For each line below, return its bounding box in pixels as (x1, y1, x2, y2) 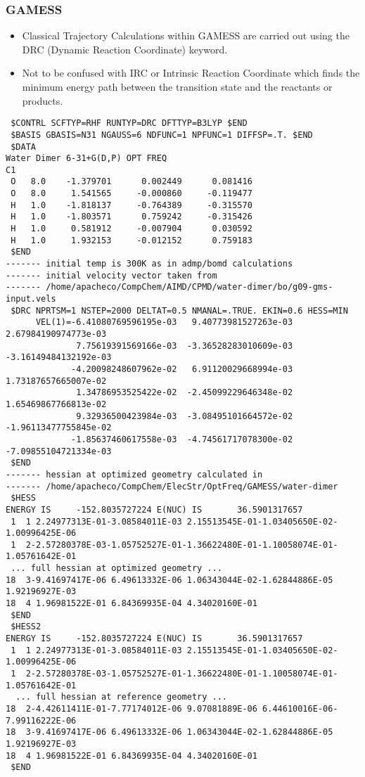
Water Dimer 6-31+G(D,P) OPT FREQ (6, 153, 167, 164)
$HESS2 (11, 622, 41, 632)
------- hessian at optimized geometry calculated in (6, 469, 263, 480)
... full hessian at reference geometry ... (15, 692, 227, 702)
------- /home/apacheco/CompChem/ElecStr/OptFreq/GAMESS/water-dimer (6, 481, 338, 492)
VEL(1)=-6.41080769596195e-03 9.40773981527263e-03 (35, 317, 293, 328)
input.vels (6, 294, 56, 304)
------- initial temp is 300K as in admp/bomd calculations (6, 259, 293, 269)
